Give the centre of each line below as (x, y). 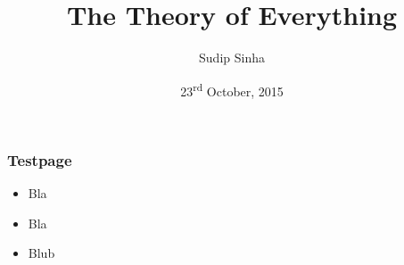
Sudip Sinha (232, 58)
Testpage (40, 159)
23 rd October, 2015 (232, 89)
